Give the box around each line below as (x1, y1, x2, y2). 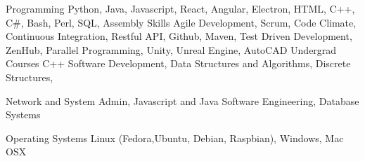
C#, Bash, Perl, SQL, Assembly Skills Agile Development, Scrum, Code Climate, (6, 15, 357, 29)
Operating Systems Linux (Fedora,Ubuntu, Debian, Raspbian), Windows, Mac (6, 130, 344, 145)
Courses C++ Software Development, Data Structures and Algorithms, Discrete (6, 56, 351, 71)
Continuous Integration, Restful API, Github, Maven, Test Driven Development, (6, 29, 352, 43)
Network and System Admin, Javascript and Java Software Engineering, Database (6, 93, 359, 108)
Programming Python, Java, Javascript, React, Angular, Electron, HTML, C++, (6, 1, 355, 15)
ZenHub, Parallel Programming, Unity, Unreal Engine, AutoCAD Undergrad (6, 42, 337, 57)
